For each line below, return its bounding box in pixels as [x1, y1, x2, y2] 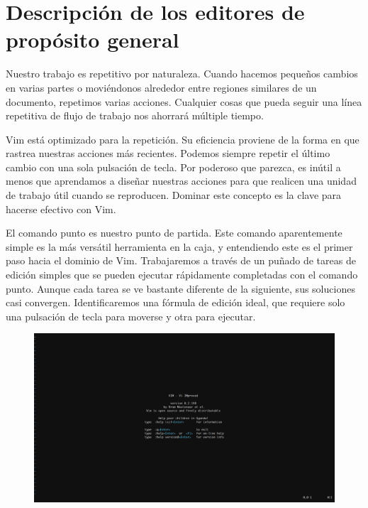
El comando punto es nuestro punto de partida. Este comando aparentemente [6, 225, 342, 240]
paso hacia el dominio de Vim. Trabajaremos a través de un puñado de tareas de [6, 253, 356, 268]
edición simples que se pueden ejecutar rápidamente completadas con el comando [6, 267, 358, 282]
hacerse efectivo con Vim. [6, 201, 116, 216]
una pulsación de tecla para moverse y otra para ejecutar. [6, 308, 256, 323]
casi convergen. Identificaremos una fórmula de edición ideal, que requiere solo [6, 295, 345, 310]
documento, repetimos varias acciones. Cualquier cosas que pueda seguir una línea [6, 94, 362, 109]
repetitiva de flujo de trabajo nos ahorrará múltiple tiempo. [6, 108, 264, 123]
